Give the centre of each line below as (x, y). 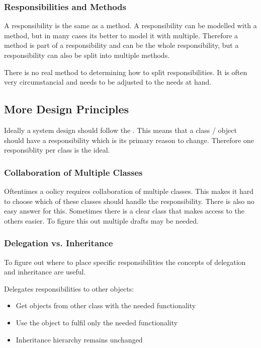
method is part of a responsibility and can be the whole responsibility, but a (121, 45)
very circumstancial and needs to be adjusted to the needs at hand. (108, 82)
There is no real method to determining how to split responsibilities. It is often (126, 72)
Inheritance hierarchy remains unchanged (79, 339)
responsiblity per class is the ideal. (57, 150)
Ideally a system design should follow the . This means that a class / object (120, 130)
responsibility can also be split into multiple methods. (87, 55)
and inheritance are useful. (45, 272)
